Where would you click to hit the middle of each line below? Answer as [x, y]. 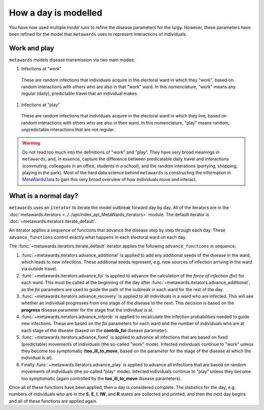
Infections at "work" [42, 69]
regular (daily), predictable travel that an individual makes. [80, 93]
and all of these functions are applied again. [53, 401]
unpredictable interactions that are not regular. [68, 129]
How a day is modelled [56, 13]
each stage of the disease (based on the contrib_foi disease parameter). [95, 330]
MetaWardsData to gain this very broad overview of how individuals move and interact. [110, 180]
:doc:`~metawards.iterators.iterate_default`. [53, 221]
